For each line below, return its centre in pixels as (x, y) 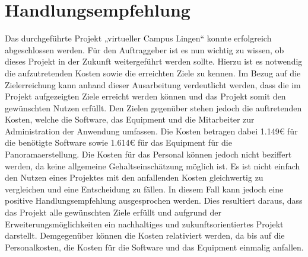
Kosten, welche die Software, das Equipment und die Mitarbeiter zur (130, 119)
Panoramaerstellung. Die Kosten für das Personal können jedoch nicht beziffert (148, 154)
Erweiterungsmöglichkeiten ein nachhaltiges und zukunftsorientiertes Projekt (144, 224)
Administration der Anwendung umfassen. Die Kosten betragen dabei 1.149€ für (151, 131)
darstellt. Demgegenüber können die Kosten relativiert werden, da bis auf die (145, 235)
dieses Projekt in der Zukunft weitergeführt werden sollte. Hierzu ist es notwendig (154, 61)
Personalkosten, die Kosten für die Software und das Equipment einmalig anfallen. (154, 247)
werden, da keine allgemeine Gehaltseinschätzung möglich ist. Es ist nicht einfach (153, 166)
